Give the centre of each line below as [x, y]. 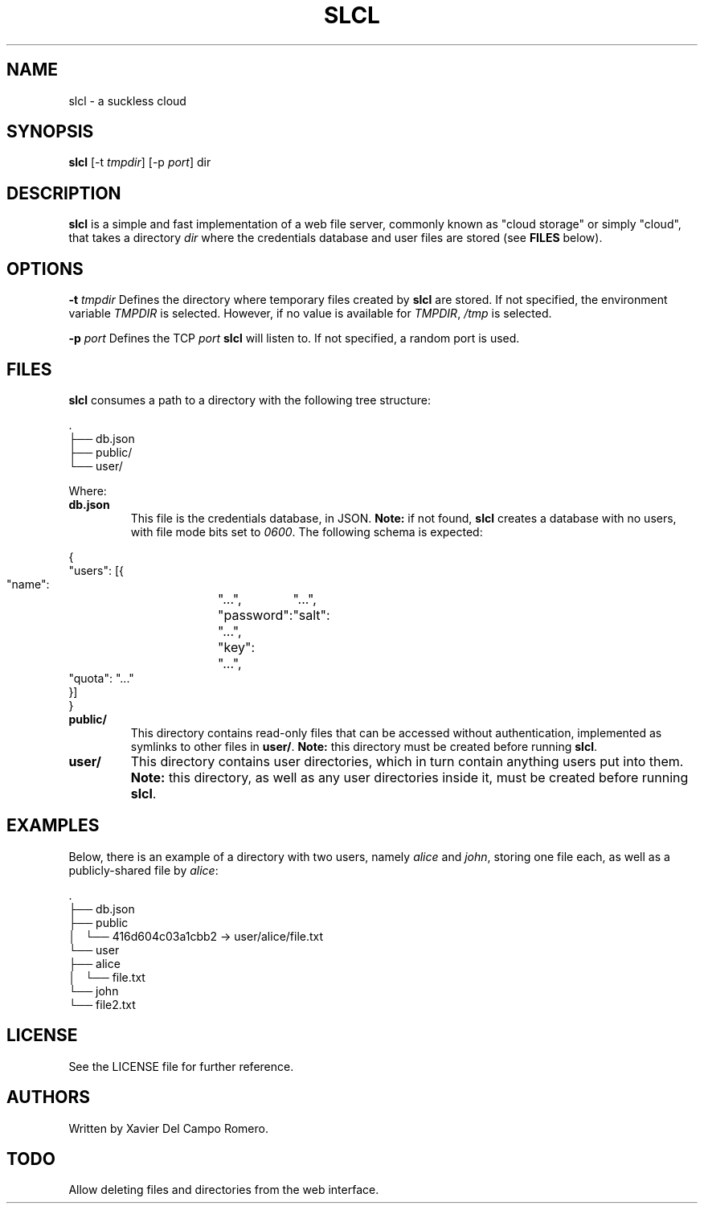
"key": [237, 647]
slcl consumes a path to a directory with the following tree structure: [250, 400]
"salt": [311, 615]
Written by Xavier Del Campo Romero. [168, 1128]
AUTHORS [49, 1097]
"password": [256, 615]
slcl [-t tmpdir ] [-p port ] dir [140, 162]
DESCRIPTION [64, 193]
